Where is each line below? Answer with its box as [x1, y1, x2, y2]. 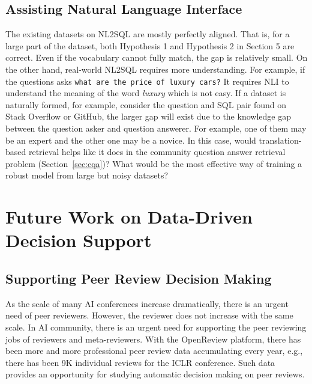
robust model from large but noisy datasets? [5, 169, 169, 181]
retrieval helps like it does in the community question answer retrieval [28, 145, 286, 158]
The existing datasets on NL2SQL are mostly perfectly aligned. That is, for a [5, 28, 290, 40]
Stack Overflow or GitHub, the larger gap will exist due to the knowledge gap [5, 110, 291, 123]
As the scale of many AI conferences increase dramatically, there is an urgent [5, 297, 289, 309]
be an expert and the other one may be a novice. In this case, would [5, 133, 256, 146]
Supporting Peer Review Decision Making [5, 269, 272, 287]
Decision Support [5, 228, 152, 252]
